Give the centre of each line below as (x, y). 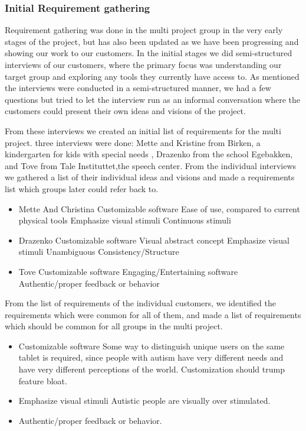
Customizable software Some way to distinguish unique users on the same (152, 346)
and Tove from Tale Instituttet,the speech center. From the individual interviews (151, 165)
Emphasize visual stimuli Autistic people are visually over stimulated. (144, 401)
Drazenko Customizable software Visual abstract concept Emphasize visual (154, 240)
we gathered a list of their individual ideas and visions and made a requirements (150, 177)
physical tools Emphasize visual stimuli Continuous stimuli (125, 220)
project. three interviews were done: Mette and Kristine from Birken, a (133, 142)
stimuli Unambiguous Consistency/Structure (99, 252)
